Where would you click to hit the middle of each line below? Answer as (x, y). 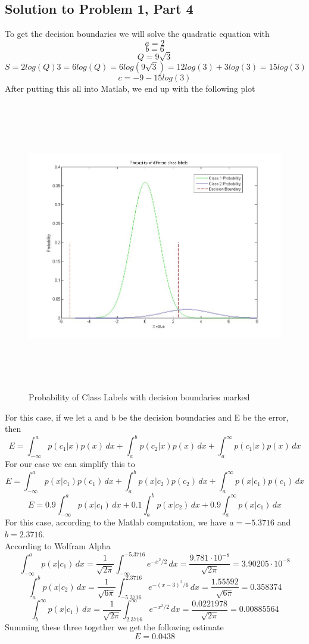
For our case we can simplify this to (70, 464)
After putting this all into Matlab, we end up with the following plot (130, 88)
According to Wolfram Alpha (58, 545)
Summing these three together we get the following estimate (114, 627)
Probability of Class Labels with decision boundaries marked (139, 397)
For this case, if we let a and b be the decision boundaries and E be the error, (147, 417)
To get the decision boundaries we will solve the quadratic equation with (137, 34)
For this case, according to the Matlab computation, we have (116, 522)
